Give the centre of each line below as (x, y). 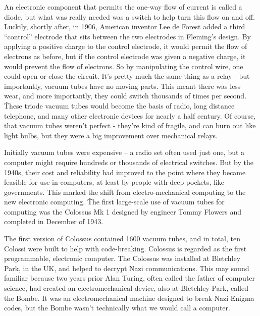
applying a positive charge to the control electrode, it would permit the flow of (126, 46)
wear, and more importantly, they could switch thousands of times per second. (125, 96)
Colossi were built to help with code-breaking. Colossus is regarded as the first (125, 248)
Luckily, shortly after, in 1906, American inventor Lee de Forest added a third (125, 27)
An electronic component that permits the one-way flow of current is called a (123, 7)
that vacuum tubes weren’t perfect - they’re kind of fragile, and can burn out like (130, 125)
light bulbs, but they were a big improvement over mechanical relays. (111, 135)
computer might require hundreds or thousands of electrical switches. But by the (129, 162)
